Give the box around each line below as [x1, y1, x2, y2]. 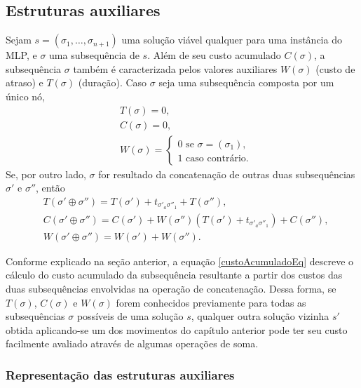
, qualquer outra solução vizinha [191, 309, 329, 323]
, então [36, 180, 65, 195]
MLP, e [6, 48, 37, 62]
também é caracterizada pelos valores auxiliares [73, 61, 278, 76]
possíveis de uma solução [76, 309, 184, 323]
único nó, [6, 88, 46, 103]
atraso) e [6, 75, 43, 90]
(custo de [315, 61, 355, 76]
